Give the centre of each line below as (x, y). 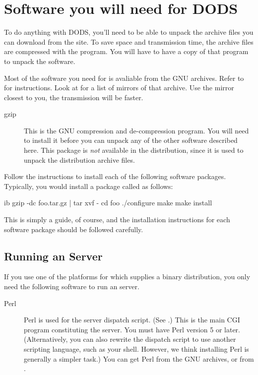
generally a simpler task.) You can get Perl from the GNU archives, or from (139, 358)
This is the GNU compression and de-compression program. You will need (136, 130)
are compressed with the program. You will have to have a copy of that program (126, 51)
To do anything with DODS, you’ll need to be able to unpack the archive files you (129, 32)
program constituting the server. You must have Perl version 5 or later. (132, 329)
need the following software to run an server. (72, 286)
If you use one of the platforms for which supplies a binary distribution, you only (127, 277)
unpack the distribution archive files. (79, 159)
